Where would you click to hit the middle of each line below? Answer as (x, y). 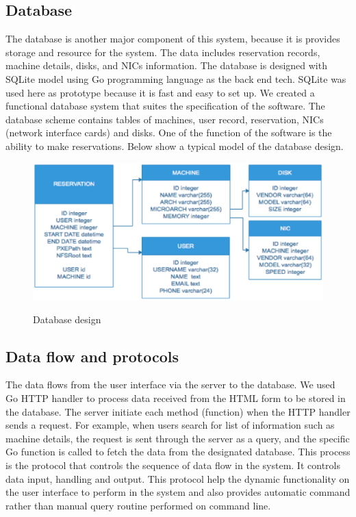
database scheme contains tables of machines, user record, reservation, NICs (165, 119)
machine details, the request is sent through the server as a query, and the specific (178, 438)
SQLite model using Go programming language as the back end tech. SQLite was (176, 78)
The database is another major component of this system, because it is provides (173, 39)
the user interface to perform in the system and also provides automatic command (178, 492)
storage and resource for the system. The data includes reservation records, (163, 52)
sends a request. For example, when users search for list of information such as (170, 425)
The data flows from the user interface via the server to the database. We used (170, 384)
